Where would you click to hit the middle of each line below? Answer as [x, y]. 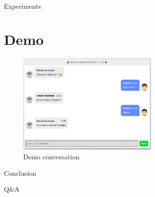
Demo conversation [51, 156]
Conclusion [20, 173]
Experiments [22, 6]
